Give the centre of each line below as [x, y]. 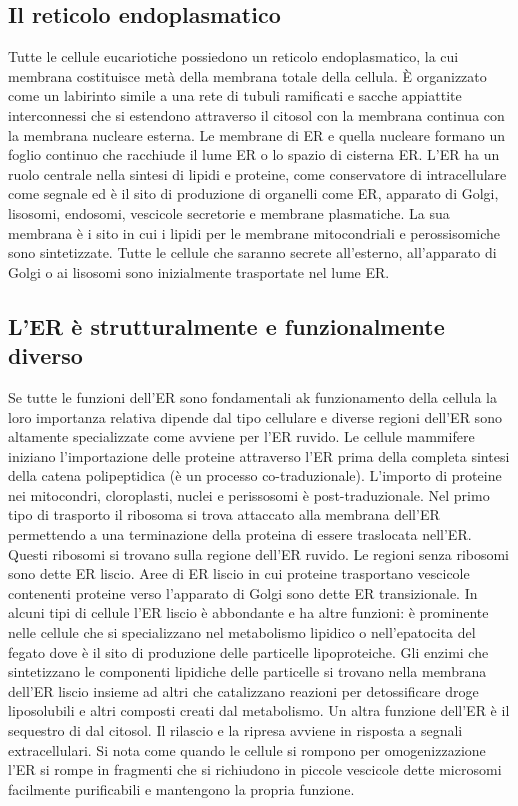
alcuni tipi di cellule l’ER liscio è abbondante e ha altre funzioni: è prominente [248, 612]
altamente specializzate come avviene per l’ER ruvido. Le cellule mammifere [241, 436]
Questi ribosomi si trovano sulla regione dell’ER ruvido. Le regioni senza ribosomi [259, 553]
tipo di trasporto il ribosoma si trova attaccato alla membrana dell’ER [224, 514]
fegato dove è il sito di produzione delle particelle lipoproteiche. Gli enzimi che [248, 651]
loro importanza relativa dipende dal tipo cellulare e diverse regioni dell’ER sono [255, 416]
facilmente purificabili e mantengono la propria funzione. [181, 788]
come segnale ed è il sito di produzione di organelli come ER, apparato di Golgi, [253, 193]
